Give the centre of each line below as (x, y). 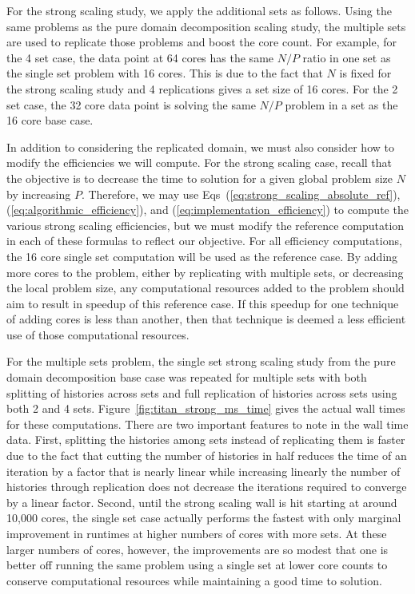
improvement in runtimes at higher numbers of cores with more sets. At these (197, 533)
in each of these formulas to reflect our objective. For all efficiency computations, (204, 241)
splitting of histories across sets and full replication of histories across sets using (202, 392)
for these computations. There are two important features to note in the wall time (207, 424)
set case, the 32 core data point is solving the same (131, 104)
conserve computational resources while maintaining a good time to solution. (194, 580)
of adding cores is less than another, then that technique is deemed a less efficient (206, 319)
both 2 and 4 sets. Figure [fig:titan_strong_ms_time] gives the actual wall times (206, 408)
